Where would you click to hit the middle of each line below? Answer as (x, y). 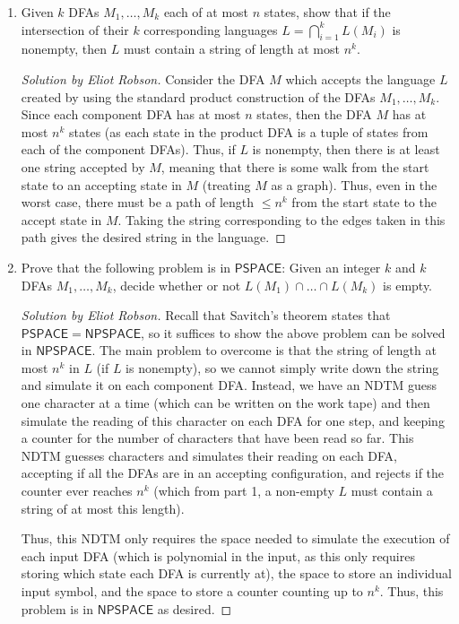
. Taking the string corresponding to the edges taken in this (281, 219)
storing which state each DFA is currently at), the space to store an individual (236, 573)
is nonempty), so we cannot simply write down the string (282, 367)
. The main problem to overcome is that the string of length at (264, 350)
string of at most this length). (103, 508)
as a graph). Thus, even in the (354, 184)
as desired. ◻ (195, 608)
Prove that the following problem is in (126, 267)
